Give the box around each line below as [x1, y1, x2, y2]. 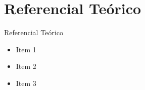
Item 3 [16, 77, 36, 88]
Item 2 [16, 61, 36, 71]
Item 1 [16, 44, 36, 54]
